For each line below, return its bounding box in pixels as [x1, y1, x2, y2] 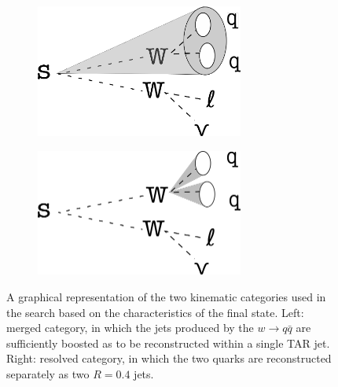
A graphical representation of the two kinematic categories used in [6, 289, 326, 305]
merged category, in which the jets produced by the [6, 319, 254, 336]
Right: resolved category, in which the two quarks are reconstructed [6, 350, 332, 367]
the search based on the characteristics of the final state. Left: [6, 304, 304, 320]
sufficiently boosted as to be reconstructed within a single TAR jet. [6, 334, 330, 351]
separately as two [6, 366, 90, 381]
